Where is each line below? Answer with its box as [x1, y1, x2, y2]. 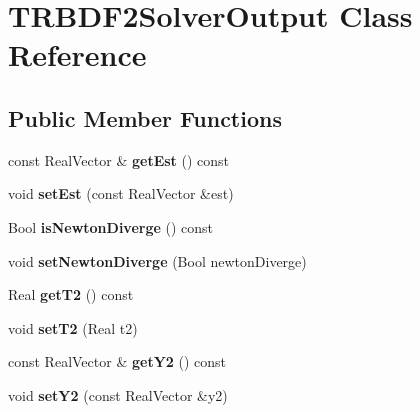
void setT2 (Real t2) [8, 317, 138, 338]
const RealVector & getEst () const [8, 149, 230, 170]
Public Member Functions [8, 102, 282, 133]
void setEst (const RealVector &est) [8, 183, 234, 204]
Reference [8, 34, 147, 75]
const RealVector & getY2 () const [8, 351, 227, 372]
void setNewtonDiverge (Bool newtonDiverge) [8, 250, 307, 271]
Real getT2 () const [8, 284, 134, 305]
